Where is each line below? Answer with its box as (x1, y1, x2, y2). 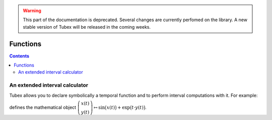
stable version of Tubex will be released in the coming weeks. (23, 24, 151, 30)
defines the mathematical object (9, 104, 77, 110)
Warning (23, 8, 41, 14)
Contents (9, 53, 30, 59)
